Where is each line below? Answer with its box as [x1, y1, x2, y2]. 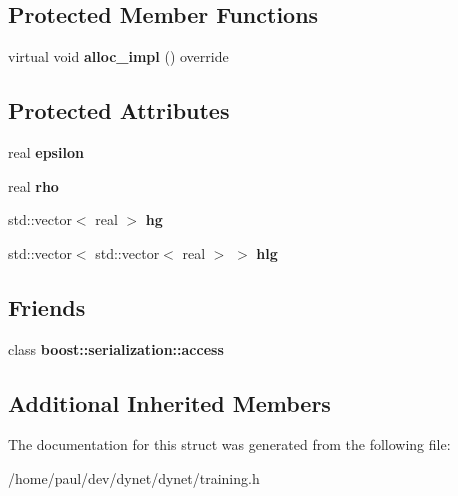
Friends [8, 291, 86, 322]
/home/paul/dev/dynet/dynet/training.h [8, 467, 260, 488]
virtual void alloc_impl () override [8, 46, 229, 67]
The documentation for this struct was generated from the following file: [8, 434, 451, 455]
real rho [8, 175, 59, 196]
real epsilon [8, 142, 84, 162]
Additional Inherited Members [8, 387, 331, 418]
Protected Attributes [8, 95, 230, 126]
